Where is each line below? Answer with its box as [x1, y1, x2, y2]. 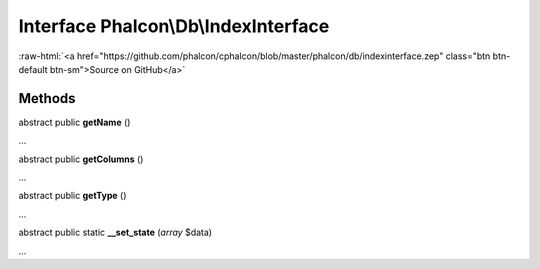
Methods [18, 90, 76, 107]
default [18, 63, 49, 75]
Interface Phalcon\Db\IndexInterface [18, 15, 330, 37]
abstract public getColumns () [18, 153, 144, 165]
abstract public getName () [18, 116, 131, 128]
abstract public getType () [18, 190, 127, 202]
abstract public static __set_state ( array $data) [18, 226, 213, 239]
